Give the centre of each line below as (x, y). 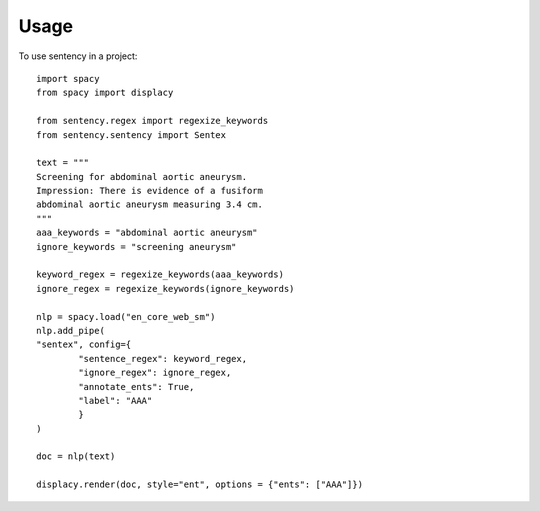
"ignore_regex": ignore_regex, (155, 373)
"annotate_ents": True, (136, 386)
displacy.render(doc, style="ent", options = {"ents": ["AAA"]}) (200, 484)
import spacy (68, 78)
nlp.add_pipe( (70, 330)
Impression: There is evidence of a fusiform (150, 191)
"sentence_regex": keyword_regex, (163, 358)
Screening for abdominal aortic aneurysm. (142, 176)
